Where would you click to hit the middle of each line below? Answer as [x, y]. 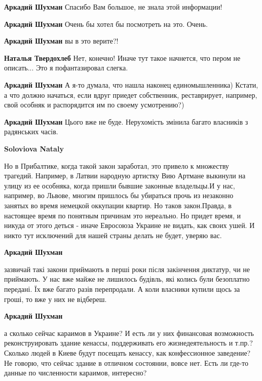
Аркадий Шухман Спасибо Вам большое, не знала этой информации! [113, 7]
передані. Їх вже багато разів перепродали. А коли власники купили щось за [122, 289]
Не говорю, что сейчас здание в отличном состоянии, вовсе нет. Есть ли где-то [126, 363]
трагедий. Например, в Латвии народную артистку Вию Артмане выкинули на [125, 176]
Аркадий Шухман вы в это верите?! [61, 41]
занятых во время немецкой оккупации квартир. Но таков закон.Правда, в [118, 205]
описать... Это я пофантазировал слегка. [66, 68]
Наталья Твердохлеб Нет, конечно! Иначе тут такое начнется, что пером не [122, 58]
